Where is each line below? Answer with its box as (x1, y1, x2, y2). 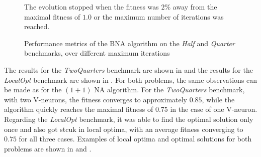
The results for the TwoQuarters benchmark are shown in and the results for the (4, 64, 253, 75)
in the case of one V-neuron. (170, 104, 257, 114)
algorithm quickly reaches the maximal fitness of (4, 104, 153, 114)
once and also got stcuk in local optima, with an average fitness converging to (4, 123, 243, 134)
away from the (172, 2, 217, 12)
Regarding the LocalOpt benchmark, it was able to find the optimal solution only (4, 113, 253, 124)
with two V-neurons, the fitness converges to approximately (4, 94, 188, 104)
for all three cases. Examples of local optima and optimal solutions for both (19, 133, 252, 144)
